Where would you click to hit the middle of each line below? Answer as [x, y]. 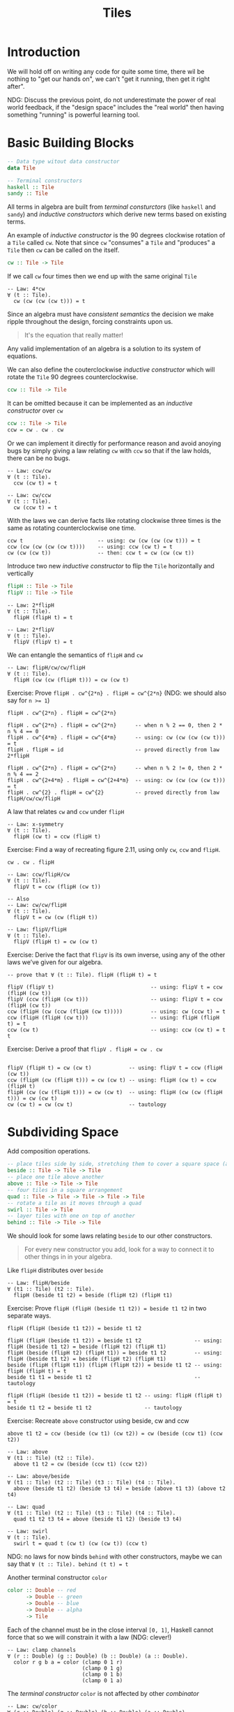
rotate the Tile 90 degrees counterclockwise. [72, 377]
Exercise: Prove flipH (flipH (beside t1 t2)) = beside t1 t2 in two [107, 1308]
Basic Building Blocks [71, 143]
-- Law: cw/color [32, 1706]
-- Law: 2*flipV [31, 630]
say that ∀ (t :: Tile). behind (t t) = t [68, 1564]
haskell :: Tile [31, 187]
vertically [20, 573]
